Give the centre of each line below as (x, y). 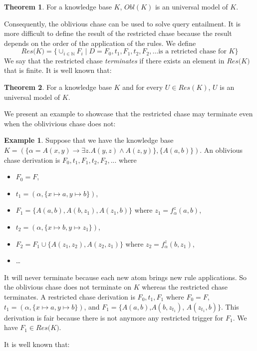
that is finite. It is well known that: (58, 70)
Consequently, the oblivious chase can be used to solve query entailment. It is (123, 23)
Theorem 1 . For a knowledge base (58, 6)
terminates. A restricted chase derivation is (70, 296)
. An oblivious (221, 150)
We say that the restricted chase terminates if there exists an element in (114, 60)
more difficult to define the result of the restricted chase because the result (118, 33)
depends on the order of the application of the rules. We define (100, 43)
